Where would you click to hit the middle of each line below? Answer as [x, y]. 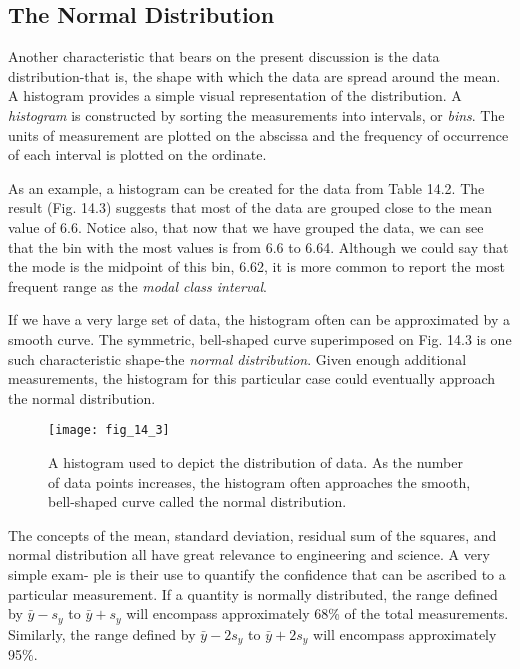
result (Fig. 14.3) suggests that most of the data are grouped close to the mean [250, 207]
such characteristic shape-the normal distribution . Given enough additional [237, 358]
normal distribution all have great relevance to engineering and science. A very [249, 554]
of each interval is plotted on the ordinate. [137, 154]
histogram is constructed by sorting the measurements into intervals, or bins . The [256, 114]
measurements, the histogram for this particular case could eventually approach [252, 378]
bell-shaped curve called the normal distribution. [197, 501]
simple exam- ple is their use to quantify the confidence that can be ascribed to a [257, 573]
